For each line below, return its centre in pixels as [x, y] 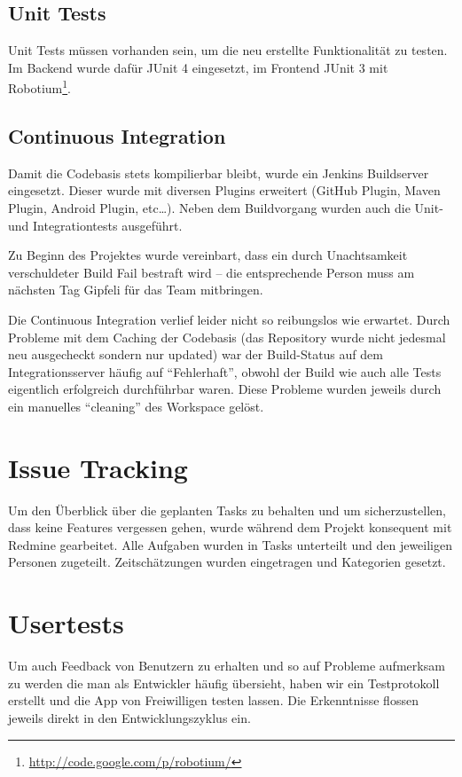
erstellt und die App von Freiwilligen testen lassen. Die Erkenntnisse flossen [213, 700]
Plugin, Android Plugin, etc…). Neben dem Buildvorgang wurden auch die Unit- [226, 208]
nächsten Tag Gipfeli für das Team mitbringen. [136, 290]
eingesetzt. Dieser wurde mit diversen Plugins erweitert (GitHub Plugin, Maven [224, 190]
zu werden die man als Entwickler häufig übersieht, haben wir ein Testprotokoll [224, 683]
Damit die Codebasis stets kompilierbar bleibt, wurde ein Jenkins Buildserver [219, 173]
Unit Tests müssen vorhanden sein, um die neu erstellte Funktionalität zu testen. [228, 50]
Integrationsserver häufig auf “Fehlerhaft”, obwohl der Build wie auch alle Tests [225, 371]
